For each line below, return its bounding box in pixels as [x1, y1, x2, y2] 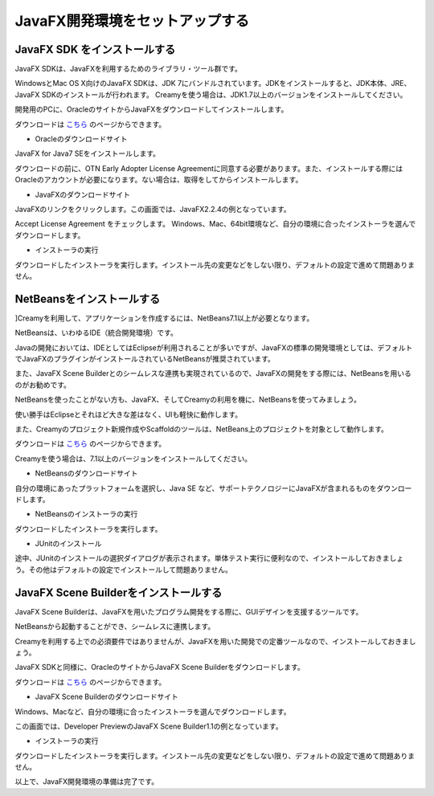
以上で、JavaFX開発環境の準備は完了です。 [14, 777, 159, 786]
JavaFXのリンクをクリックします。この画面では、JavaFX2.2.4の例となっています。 [14, 204, 291, 214]
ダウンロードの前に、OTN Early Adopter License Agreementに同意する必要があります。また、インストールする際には [14, 163, 403, 173]
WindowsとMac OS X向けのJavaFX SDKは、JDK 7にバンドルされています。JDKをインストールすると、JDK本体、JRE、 [14, 79, 411, 88]
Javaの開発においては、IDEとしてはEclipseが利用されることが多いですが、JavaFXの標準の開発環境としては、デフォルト [14, 342, 413, 353]
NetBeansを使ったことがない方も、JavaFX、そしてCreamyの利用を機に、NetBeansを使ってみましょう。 [14, 394, 362, 405]
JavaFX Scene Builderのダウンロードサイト [35, 692, 178, 702]
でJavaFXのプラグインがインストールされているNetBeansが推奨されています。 [14, 354, 275, 363]
